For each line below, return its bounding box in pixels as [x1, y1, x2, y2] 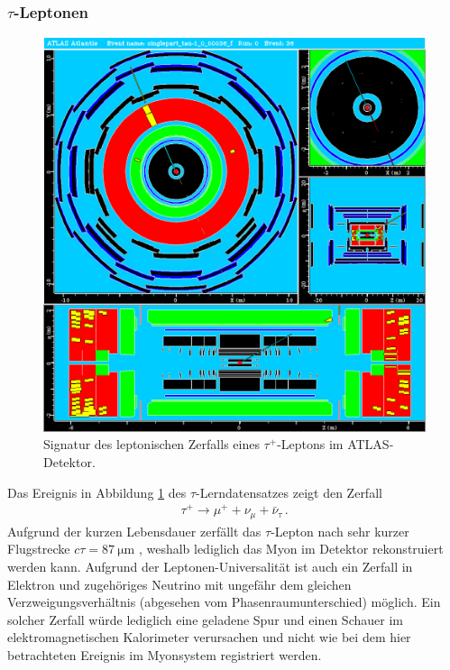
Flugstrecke [7, 539, 70, 558]
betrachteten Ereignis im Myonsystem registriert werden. [7, 645, 322, 664]
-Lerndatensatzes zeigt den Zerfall [196, 482, 382, 501]
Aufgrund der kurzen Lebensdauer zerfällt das [7, 521, 262, 540]
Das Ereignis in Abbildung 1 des [7, 482, 187, 501]
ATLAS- [347, 435, 394, 454]
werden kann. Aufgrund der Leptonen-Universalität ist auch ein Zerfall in [7, 557, 413, 576]
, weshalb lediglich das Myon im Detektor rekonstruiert [138, 539, 444, 558]
